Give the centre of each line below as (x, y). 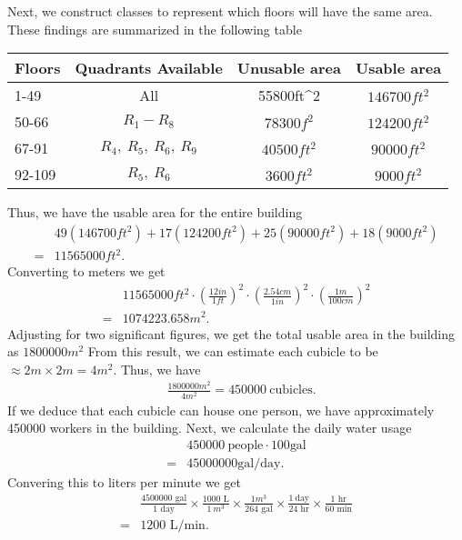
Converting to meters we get (86, 271)
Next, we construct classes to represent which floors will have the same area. (220, 11)
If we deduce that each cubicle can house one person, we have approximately (221, 410)
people (246, 445)
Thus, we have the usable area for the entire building (155, 212)
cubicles (291, 390)
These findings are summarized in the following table (155, 29)
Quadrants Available (149, 68)
